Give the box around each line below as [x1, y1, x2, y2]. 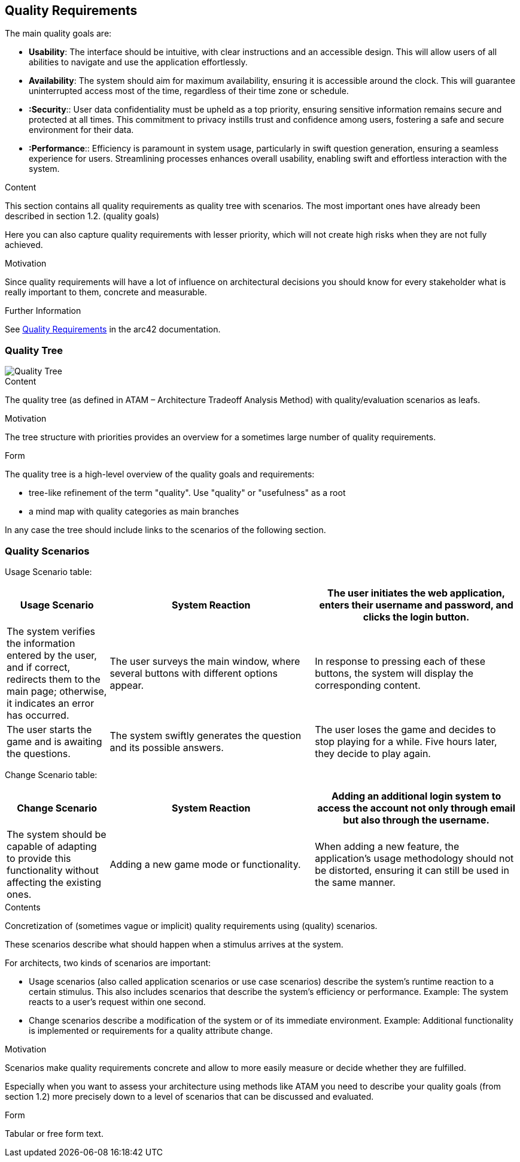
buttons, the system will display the [315, 667, 473, 679]
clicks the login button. [363, 610, 470, 623]
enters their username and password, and [319, 598, 513, 611]
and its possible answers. [110, 741, 224, 754]
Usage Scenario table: [5, 566, 92, 577]
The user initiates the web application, [327, 586, 506, 599]
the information [7, 637, 75, 649]
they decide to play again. [315, 747, 431, 759]
